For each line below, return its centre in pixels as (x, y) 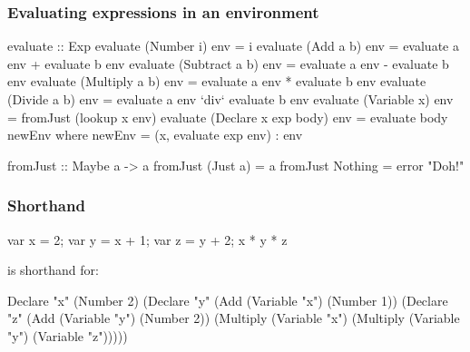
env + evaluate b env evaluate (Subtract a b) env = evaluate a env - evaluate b (228, 63)
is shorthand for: (53, 270)
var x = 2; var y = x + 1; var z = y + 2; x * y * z (147, 239)
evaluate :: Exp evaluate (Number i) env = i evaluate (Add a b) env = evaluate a (233, 46)
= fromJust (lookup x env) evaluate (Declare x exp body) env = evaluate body (228, 117)
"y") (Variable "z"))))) (68, 335)
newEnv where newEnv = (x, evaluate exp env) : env (155, 135)
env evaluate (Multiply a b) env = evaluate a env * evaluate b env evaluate (217, 81)
